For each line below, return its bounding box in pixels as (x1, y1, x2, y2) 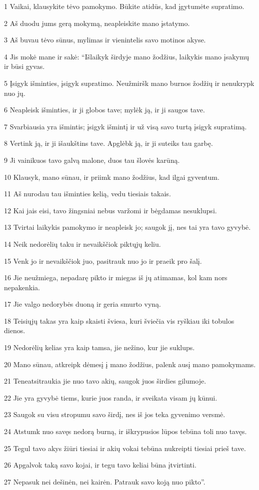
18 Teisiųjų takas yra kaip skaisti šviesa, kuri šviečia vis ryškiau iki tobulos (4, 315, 234, 326)
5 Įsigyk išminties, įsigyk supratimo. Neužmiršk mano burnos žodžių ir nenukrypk (4, 77, 254, 88)
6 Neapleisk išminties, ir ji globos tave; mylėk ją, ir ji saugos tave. (4, 104, 205, 115)
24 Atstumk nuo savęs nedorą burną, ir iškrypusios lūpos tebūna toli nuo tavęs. (4, 426, 247, 437)
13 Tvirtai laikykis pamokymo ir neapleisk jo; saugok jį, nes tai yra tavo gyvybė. (4, 222, 251, 232)
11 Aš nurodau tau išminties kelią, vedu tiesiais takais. (4, 188, 171, 199)
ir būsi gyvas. (4, 61, 45, 71)
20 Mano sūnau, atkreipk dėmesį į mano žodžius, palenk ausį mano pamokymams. (4, 359, 256, 369)
